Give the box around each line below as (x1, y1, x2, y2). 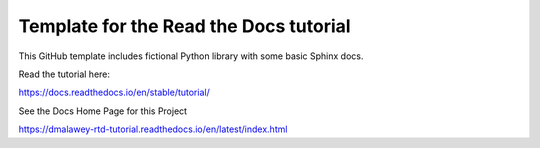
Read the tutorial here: (18, 68, 110, 80)
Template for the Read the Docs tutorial (18, 15, 351, 37)
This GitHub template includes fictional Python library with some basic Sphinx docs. (18, 50, 364, 62)
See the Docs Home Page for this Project (18, 105, 188, 117)
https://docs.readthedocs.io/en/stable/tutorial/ (18, 86, 210, 99)
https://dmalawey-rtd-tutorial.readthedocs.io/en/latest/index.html (18, 123, 288, 135)
